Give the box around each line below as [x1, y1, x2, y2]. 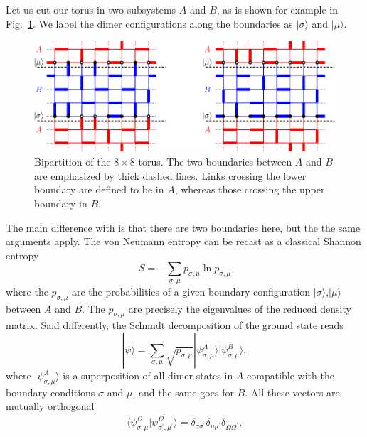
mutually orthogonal [6, 399, 95, 414]
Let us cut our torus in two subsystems [6, 2, 176, 16]
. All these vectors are [245, 384, 340, 399]
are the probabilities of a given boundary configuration [72, 284, 311, 298]
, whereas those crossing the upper [174, 182, 325, 197]
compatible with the [247, 368, 334, 382]
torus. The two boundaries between [138, 154, 292, 169]
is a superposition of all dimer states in [63, 368, 233, 382]
